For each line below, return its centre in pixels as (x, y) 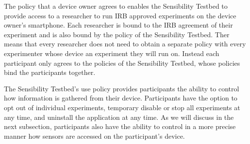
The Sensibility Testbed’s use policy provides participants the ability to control (122, 88)
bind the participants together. (50, 72)
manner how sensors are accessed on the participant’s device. (94, 136)
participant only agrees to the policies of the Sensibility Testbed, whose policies (122, 63)
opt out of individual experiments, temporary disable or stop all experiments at (122, 107)
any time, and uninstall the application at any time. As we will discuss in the (119, 117)
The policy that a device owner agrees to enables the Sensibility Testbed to (116, 6)
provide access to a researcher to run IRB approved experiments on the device (120, 15)
